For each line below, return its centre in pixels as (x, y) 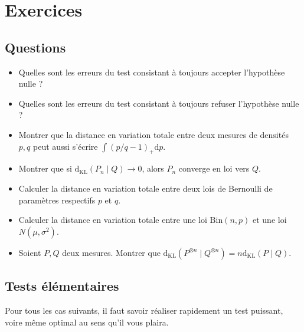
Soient (30, 252)
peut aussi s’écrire (65, 146)
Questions (35, 47)
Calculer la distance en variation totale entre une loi (113, 220)
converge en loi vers (214, 168)
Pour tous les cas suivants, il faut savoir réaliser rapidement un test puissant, (144, 310)
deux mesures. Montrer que (111, 252)
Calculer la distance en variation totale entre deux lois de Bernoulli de (146, 188)
